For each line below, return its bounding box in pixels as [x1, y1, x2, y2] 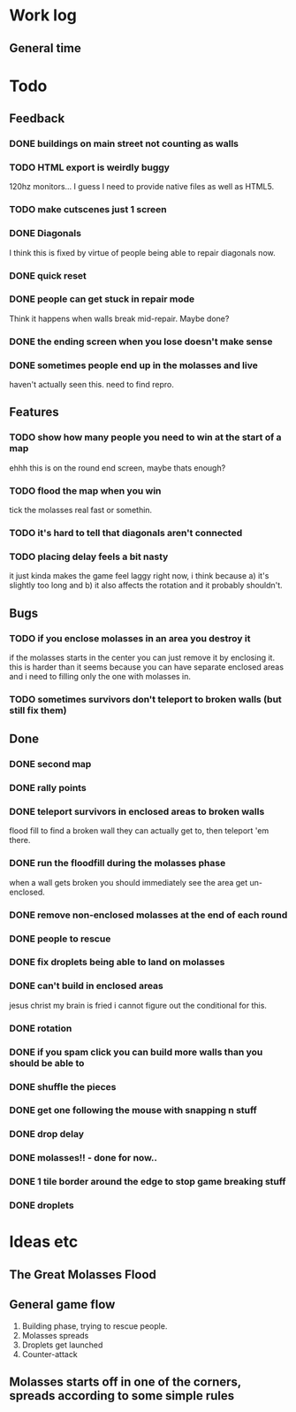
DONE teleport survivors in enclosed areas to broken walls [9, 806, 265, 817]
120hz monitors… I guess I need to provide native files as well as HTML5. [9, 181, 275, 192]
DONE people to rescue [9, 932, 111, 945]
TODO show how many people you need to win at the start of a [9, 431, 282, 443]
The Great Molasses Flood [9, 1267, 157, 1282]
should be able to [9, 1056, 85, 1069]
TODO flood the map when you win [9, 484, 162, 496]
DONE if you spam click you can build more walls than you [9, 1046, 263, 1058]
